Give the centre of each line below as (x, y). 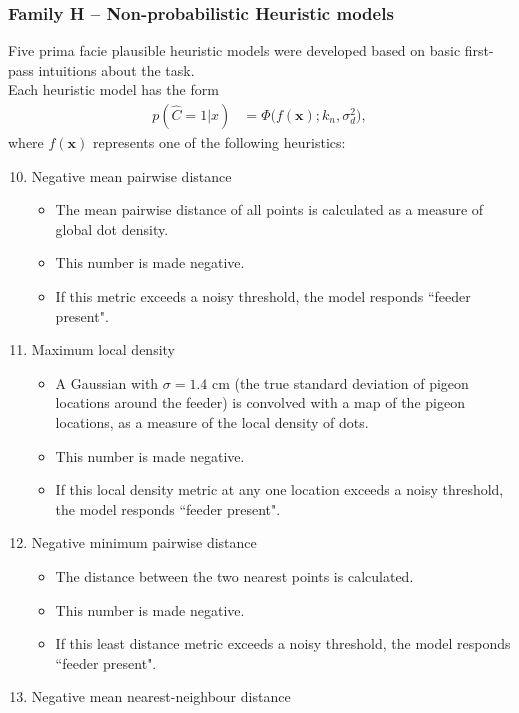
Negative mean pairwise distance (131, 175)
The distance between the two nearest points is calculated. (234, 575)
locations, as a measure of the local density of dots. (212, 421)
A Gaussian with (107, 382)
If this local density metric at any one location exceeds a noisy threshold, (279, 489)
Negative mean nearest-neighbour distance (161, 696)
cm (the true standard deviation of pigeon (340, 382)
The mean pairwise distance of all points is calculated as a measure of (269, 209)
